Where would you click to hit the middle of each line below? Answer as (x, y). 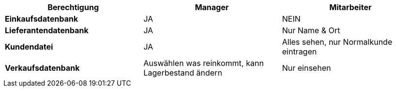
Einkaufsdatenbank (41, 19)
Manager (212, 7)
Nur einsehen (306, 68)
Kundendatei (29, 47)
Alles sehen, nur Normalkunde (337, 42)
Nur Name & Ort (311, 30)
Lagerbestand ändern (183, 73)
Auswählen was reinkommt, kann (204, 63)
